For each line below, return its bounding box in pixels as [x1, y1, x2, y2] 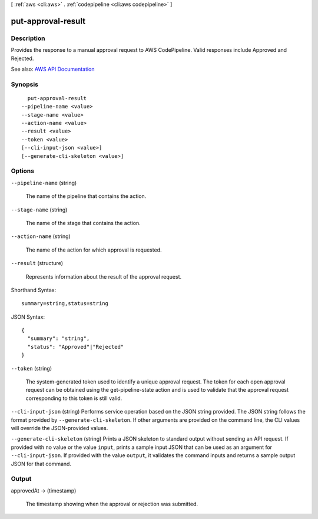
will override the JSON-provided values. [11, 424, 108, 431]
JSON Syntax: [11, 313, 45, 320]
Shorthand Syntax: [11, 286, 56, 293]
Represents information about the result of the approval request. [25, 273, 182, 280]
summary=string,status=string [21, 300, 109, 307]
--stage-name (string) [11, 206, 68, 213]
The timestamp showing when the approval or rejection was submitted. [25, 501, 198, 508]
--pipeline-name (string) [11, 179, 77, 186]
